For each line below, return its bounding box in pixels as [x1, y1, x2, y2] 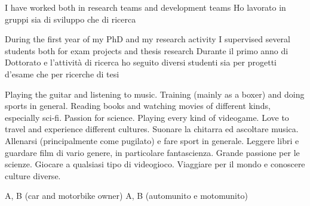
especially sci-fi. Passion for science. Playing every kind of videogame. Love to [5, 111, 289, 123]
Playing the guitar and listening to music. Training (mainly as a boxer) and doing [5, 88, 305, 100]
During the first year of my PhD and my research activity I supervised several [5, 33, 291, 45]
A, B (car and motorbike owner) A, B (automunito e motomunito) [5, 189, 248, 202]
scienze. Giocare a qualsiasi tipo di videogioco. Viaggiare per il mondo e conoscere [5, 158, 305, 170]
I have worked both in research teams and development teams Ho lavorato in [5, 1, 286, 13]
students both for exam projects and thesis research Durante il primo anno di [5, 44, 288, 57]
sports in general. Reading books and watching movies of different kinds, [5, 99, 271, 112]
